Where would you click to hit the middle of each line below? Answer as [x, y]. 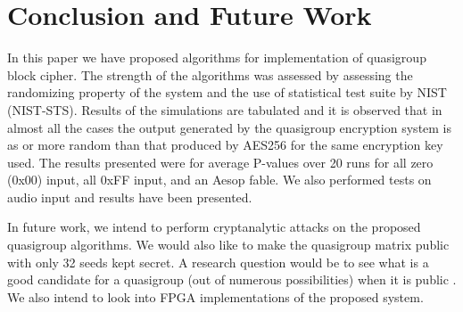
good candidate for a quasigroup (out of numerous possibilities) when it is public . [232, 279]
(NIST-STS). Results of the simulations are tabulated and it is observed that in [225, 109]
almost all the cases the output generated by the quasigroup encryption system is [230, 127]
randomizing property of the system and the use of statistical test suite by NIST [227, 92]
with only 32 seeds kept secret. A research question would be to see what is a [218, 262]
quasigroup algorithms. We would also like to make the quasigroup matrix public [228, 245]
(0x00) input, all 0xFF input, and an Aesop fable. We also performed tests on [219, 180]
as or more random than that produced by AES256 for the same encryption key [225, 145]
